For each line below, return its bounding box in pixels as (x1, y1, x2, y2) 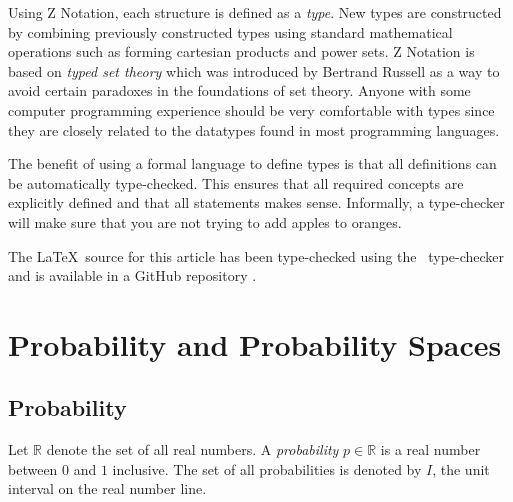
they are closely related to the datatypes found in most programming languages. (8, 119, 500, 140)
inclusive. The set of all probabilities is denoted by (112, 458, 422, 479)
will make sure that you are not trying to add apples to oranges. (8, 211, 402, 232)
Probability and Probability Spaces (8, 323, 502, 364)
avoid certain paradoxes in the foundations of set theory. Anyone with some (8, 80, 471, 101)
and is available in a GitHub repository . (8, 265, 257, 286)
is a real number (380, 439, 481, 460)
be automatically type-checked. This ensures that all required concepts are (8, 172, 464, 193)
